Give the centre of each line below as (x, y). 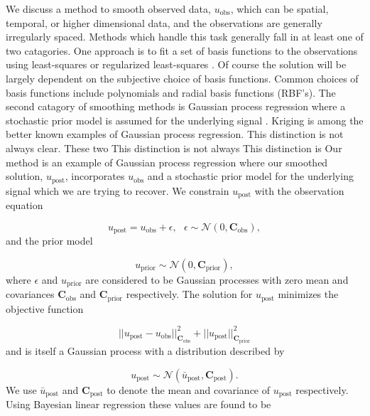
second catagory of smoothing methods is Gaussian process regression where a (176, 106)
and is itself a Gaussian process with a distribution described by (145, 351)
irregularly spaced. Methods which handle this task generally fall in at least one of (185, 37)
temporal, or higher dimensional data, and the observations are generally (164, 22)
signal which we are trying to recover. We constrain (118, 190)
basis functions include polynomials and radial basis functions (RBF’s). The (171, 92)
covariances (30, 294)
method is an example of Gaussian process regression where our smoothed (167, 162)
